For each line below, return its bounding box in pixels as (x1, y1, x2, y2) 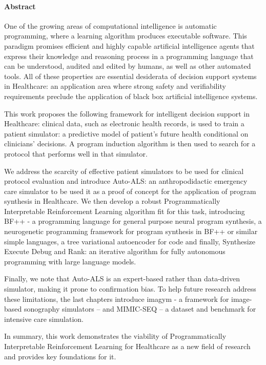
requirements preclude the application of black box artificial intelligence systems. (4, 90, 258, 101)
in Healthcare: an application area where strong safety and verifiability (4, 81, 226, 91)
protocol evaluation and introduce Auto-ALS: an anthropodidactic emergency (4, 176, 248, 186)
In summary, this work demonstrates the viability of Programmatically (4, 331, 227, 341)
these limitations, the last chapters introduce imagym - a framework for (4, 293, 229, 304)
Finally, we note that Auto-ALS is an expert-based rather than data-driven (4, 273, 240, 284)
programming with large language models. (4, 256, 136, 266)
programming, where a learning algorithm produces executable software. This (4, 30, 247, 41)
